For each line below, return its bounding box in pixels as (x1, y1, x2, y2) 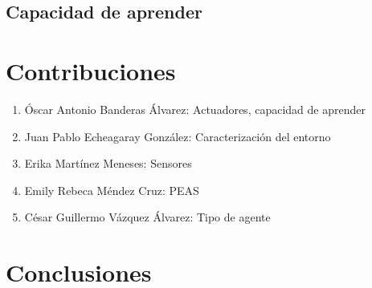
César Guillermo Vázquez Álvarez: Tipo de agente (24, 209, 271, 225)
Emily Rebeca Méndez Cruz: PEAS (24, 181, 199, 198)
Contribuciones (6, 54, 176, 87)
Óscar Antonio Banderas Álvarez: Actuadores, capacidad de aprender (24, 100, 366, 117)
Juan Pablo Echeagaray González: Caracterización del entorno (24, 128, 331, 144)
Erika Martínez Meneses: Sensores (24, 155, 192, 172)
